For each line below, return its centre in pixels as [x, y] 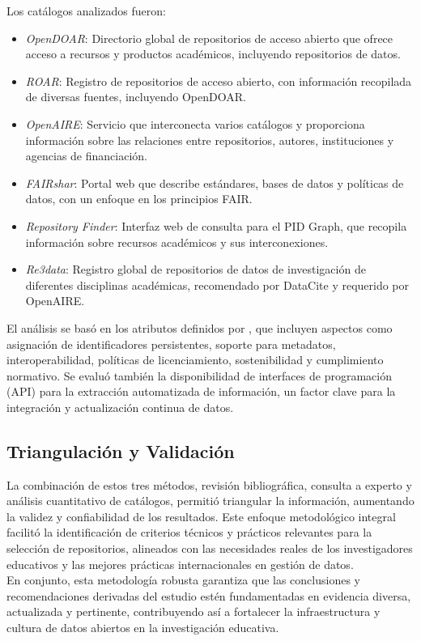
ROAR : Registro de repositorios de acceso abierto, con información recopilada [219, 81]
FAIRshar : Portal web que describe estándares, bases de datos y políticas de [215, 183]
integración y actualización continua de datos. [120, 407]
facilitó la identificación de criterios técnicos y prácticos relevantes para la [189, 532]
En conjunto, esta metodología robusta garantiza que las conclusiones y [183, 580]
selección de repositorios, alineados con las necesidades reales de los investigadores [210, 548]
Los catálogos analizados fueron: [86, 11]
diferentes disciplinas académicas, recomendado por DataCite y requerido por [217, 284]
